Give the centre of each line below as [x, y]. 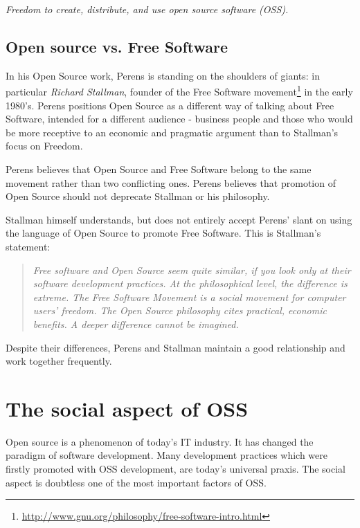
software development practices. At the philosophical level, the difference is [190, 283]
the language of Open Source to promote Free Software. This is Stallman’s [163, 233]
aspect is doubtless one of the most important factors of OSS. [136, 482]
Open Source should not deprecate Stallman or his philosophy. [138, 196]
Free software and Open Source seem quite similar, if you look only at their [192, 270]
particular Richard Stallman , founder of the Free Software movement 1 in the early [179, 91]
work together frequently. [59, 361]
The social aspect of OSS [127, 408]
